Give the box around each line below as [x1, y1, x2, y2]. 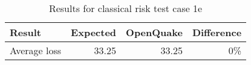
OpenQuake [126, 25, 183, 39]
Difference [192, 25, 242, 39]
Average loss [10, 43, 62, 57]
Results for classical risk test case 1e [48, 1, 203, 15]
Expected [71, 25, 117, 39]
